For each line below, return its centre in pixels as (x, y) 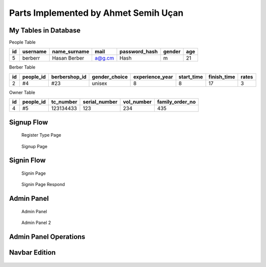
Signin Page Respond (43, 185)
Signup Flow (29, 122)
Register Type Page (41, 135)
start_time (191, 76)
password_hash (138, 52)
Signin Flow (27, 160)
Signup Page (34, 146)
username (34, 52)
